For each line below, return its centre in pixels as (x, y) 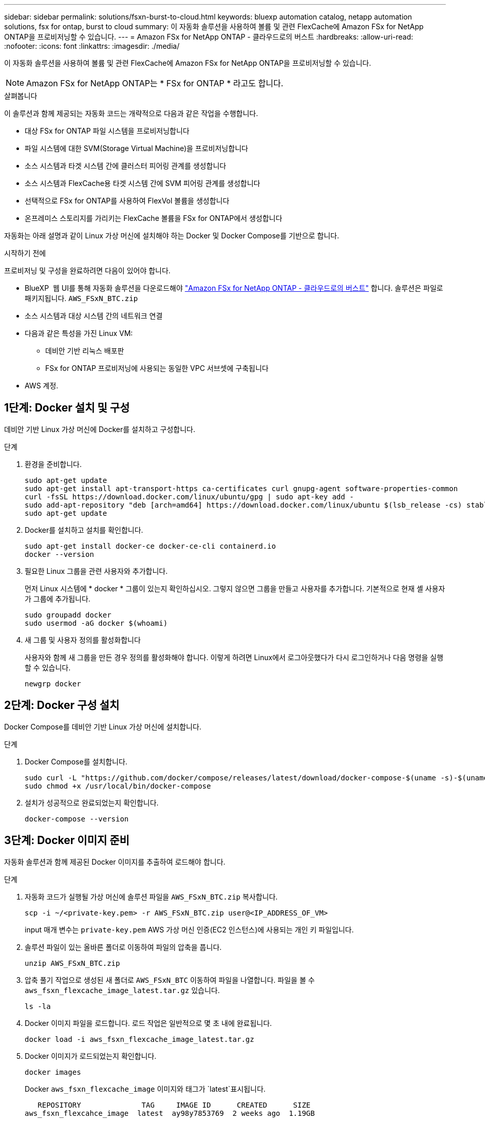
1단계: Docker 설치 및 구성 (67, 408)
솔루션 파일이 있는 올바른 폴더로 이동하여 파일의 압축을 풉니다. (123, 947)
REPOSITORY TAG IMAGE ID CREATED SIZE (174, 1105)
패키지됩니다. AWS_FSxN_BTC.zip (81, 298)
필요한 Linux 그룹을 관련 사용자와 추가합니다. (96, 571)
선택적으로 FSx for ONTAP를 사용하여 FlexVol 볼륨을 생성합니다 (127, 201)
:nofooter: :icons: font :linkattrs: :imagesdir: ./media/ (92, 46)
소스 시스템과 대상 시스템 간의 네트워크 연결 (94, 316)
